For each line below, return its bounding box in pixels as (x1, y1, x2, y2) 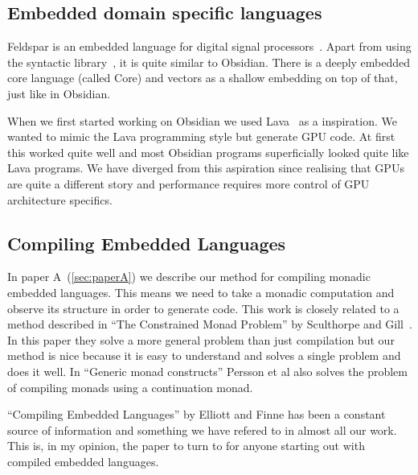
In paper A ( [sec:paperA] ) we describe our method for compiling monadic (7, 268, 371, 285)
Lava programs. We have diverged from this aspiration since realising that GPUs (7, 159, 404, 176)
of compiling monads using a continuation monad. (7, 378, 253, 395)
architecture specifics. (7, 191, 113, 208)
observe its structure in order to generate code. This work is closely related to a (7, 299, 400, 316)
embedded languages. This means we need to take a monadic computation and (7, 283, 395, 300)
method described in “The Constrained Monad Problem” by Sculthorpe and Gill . (7, 316, 412, 332)
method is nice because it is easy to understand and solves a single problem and (7, 347, 401, 364)
